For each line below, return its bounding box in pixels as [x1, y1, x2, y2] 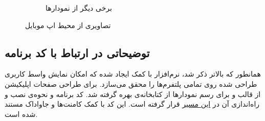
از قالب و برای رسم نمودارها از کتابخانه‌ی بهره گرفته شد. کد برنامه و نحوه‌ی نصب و [5, 88, 261, 99]
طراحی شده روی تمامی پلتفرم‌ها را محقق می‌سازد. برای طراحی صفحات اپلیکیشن [5, 78, 257, 89]
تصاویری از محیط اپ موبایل [25, 19, 111, 30]
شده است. [5, 108, 38, 119]
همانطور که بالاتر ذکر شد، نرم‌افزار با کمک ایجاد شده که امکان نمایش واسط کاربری [5, 68, 261, 79]
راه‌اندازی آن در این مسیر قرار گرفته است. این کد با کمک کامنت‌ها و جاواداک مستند [5, 99, 260, 109]
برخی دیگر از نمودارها [46, 3, 112, 13]
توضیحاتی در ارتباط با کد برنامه [5, 44, 150, 60]
